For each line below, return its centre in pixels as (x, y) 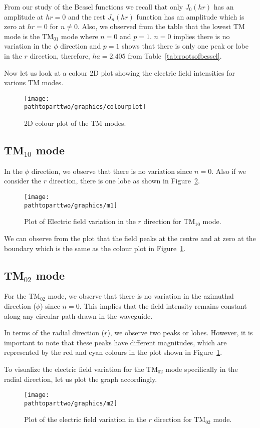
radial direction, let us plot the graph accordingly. (81, 379)
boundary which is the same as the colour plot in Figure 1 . (95, 248)
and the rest (86, 16)
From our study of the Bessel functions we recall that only (94, 7)
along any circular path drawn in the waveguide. (78, 315)
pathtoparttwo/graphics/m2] (71, 403)
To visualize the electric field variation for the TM (81, 369)
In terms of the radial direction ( (54, 333)
